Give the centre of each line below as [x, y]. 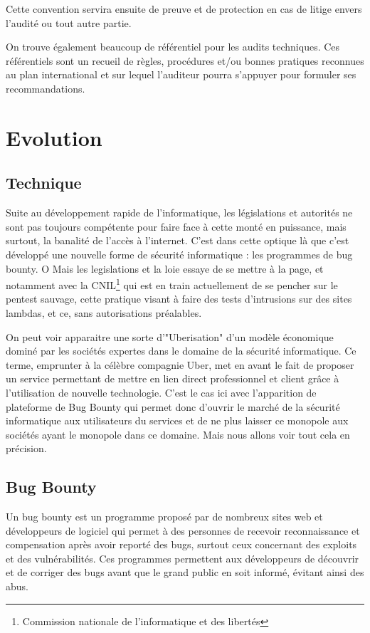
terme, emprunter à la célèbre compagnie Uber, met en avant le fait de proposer [180, 364]
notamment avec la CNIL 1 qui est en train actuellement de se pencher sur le [172, 284]
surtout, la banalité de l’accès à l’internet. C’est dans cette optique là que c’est [178, 240]
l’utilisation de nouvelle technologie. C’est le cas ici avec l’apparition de [161, 392]
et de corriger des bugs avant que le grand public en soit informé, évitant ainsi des [185, 572]
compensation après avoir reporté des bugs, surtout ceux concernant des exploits [181, 544]
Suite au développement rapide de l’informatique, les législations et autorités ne [179, 213]
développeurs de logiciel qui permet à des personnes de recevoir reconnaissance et [183, 530]
